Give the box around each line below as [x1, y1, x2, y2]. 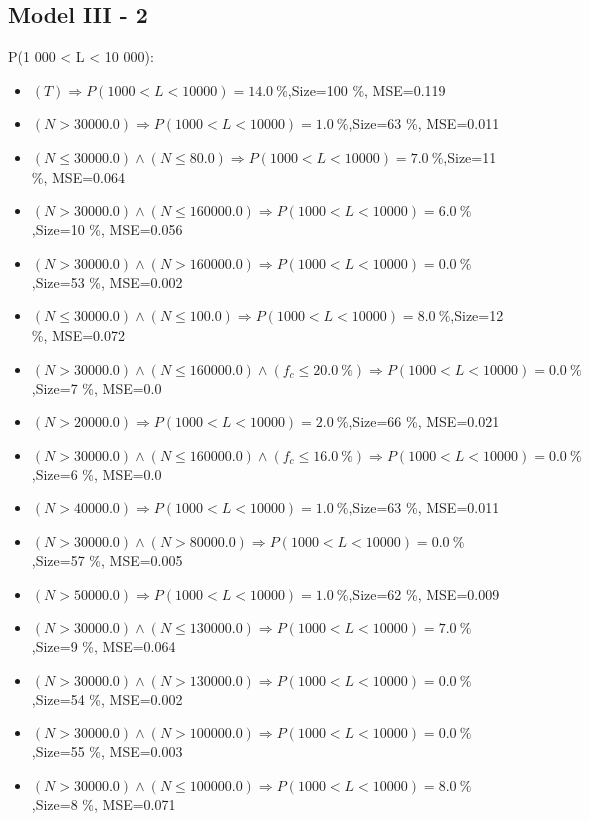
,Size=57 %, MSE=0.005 [31, 549, 183, 570]
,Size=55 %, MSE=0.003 [31, 741, 183, 762]
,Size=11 [443, 146, 497, 167]
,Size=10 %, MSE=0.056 [31, 219, 183, 240]
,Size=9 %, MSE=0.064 [31, 636, 176, 657]
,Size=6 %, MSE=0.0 [31, 463, 162, 484]
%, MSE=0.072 [31, 324, 125, 345]
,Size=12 [450, 305, 504, 326]
